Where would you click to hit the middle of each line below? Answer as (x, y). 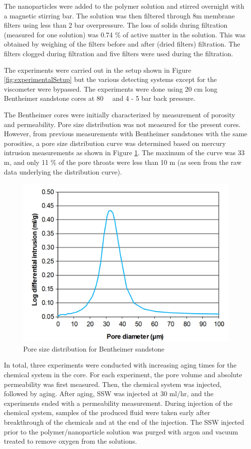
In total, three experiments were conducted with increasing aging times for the (120, 365)
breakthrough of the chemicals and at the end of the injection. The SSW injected (124, 422)
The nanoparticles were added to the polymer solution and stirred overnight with (124, 6)
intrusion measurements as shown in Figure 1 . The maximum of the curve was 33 (124, 152)
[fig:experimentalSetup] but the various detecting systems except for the (111, 79)
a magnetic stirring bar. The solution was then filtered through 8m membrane (119, 15)
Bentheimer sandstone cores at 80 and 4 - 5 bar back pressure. (100, 98)
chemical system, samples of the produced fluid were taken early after (107, 412)
